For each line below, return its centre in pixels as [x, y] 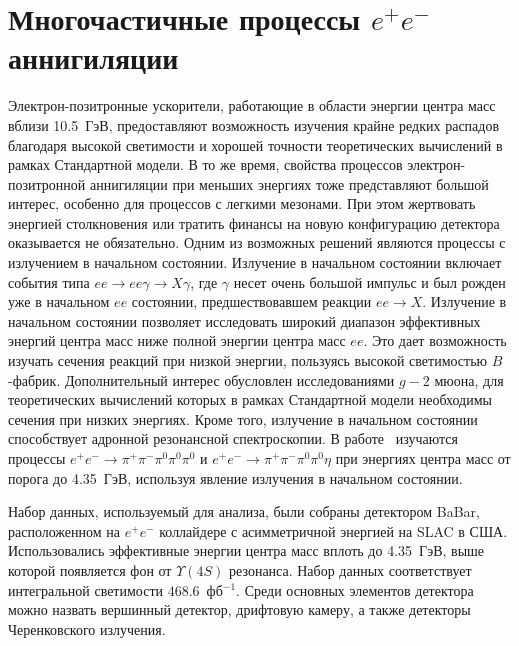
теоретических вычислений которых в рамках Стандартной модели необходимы [250, 399]
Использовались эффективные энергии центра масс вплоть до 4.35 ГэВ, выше [246, 550]
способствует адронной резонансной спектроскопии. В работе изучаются [233, 438]
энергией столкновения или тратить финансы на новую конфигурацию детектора [254, 222]
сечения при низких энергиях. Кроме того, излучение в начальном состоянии [243, 418]
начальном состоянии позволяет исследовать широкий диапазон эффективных [244, 320]
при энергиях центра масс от [423, 458]
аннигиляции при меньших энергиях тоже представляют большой [289, 183]
